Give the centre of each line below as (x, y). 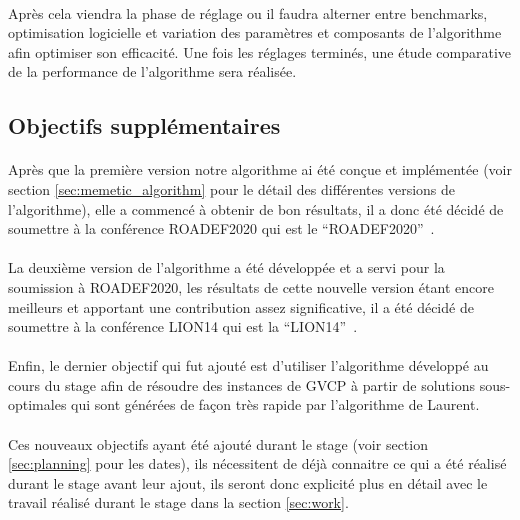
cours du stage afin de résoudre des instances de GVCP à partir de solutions (241, 384)
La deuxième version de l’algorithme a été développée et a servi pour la (226, 267)
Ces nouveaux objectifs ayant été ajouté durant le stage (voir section (218, 443)
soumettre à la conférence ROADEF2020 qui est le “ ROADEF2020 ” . (221, 228)
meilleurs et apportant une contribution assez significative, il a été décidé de (241, 306)
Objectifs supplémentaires (144, 125)
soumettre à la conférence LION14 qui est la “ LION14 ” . (183, 326)
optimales (37, 404)
